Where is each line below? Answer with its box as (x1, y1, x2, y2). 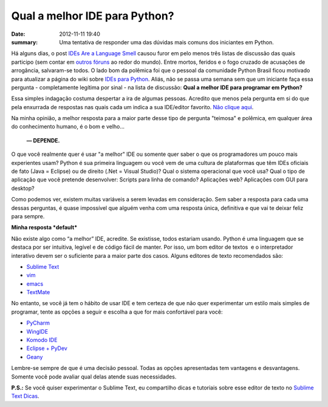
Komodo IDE (26, 337, 58, 344)
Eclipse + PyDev (26, 345, 68, 352)
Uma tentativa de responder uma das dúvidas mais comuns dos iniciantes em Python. (59, 38, 274, 45)
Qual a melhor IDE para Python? (11, 9, 174, 22)
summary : (11, 38, 38, 45)
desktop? (11, 184, 35, 192)
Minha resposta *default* (11, 224, 78, 231)
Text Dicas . (11, 392, 39, 400)
